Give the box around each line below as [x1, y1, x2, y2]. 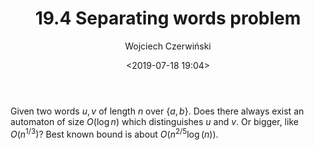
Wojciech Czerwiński [124, 40, 212, 52]
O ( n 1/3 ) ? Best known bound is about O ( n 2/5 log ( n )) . [10, 126, 219, 140]
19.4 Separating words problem [34, 7, 302, 30]
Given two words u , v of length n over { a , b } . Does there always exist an [10, 105, 305, 117]
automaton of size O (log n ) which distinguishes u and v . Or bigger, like [10, 115, 299, 127]
